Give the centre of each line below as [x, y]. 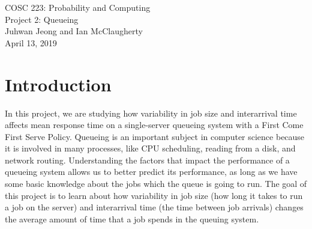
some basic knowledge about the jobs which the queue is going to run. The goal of [156, 184]
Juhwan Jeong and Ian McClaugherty [74, 31]
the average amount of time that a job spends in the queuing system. [132, 218]
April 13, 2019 [31, 42]
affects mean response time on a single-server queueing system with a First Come [154, 125]
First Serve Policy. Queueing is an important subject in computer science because [155, 136]
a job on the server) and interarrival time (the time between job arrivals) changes [154, 207]
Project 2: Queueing [42, 19]
